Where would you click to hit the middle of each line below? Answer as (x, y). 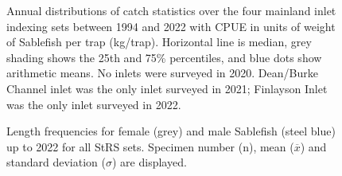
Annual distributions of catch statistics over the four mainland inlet (171, 10)
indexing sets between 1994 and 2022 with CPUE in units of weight (171, 26)
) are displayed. (149, 162)
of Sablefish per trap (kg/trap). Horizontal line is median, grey (159, 42)
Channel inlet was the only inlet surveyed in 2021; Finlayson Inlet (167, 88)
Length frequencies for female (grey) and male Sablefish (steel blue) (171, 131)
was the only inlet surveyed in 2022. (94, 104)
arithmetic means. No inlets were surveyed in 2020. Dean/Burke (162, 73)
